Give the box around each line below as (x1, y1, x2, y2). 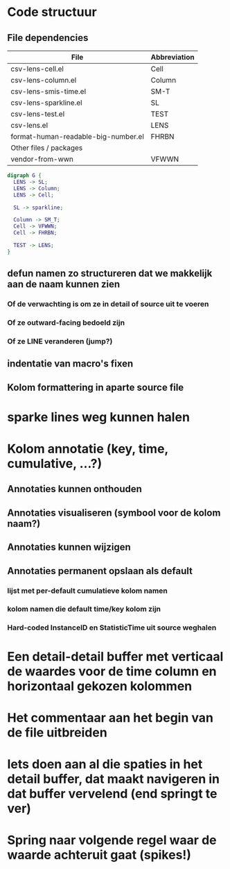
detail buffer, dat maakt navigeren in (7, 771, 220, 786)
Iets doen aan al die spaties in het (7, 756, 203, 772)
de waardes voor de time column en (7, 664, 217, 679)
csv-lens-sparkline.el (10, 98, 82, 108)
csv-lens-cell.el (10, 64, 64, 74)
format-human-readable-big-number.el (10, 132, 144, 141)
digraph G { (7, 172, 42, 179)
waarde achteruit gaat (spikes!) (7, 847, 192, 863)
